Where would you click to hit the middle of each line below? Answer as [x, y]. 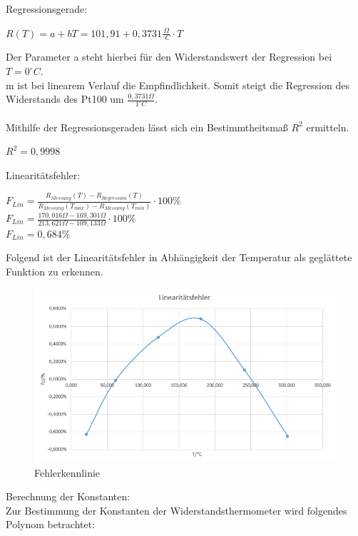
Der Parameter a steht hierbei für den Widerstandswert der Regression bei [169, 57]
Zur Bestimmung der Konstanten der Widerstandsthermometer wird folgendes [177, 510]
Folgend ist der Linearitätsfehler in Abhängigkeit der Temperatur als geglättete [179, 257]
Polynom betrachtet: [51, 524]
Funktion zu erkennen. [55, 272]
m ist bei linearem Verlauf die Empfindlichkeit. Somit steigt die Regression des [178, 85]
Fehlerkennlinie [67, 472]
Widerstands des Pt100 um [65, 99]
